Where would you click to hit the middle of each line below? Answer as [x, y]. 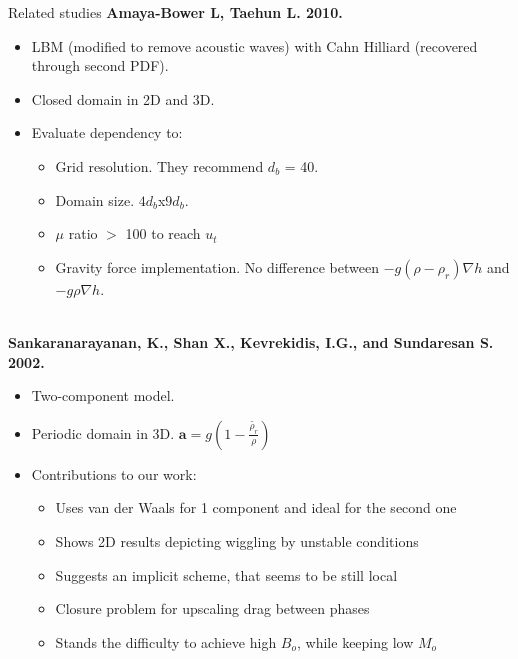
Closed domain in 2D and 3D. [123, 98]
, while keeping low [355, 641]
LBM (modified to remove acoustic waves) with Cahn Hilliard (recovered [254, 45]
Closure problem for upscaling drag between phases [212, 608]
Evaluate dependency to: [107, 132]
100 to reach [163, 233]
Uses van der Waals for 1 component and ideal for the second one [256, 507]
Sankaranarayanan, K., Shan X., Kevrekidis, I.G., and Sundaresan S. [251, 341]
